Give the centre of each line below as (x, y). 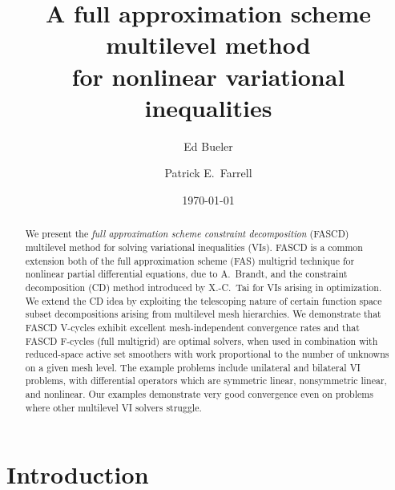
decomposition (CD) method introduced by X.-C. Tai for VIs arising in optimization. (204, 287)
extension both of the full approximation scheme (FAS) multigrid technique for (190, 260)
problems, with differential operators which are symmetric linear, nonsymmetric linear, (206, 381)
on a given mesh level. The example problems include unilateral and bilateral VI (193, 367)
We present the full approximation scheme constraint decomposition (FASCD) (187, 234)
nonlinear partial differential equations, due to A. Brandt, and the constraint (186, 274)
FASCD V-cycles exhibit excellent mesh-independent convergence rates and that (192, 327)
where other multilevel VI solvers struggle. (113, 407)
